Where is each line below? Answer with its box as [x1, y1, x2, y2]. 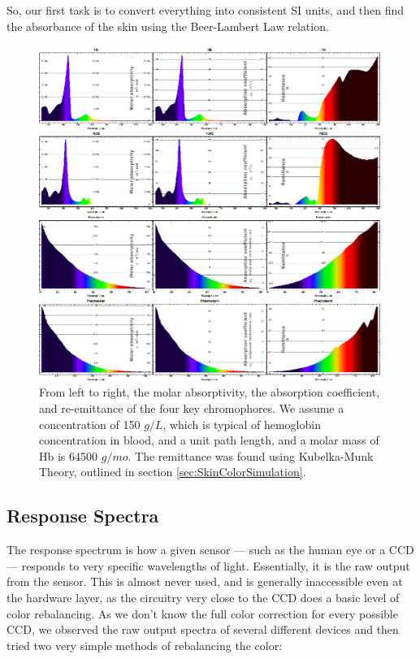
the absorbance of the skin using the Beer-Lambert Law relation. [6, 17, 329, 34]
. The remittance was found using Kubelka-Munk [128, 447, 374, 464]
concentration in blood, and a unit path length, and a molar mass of [39, 431, 379, 449]
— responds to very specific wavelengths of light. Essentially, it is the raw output [6, 557, 410, 574]
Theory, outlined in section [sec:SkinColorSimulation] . [39, 463, 306, 480]
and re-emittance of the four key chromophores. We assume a [39, 399, 344, 416]
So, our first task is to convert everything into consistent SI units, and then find [6, 2, 405, 18]
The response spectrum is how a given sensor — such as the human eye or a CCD [6, 541, 414, 558]
